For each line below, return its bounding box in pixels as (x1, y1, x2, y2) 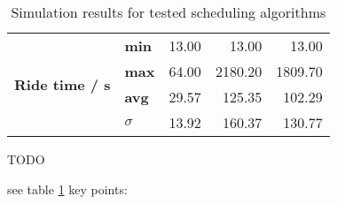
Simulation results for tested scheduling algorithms (11, 2, 326, 22)
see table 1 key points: (7, 179, 128, 198)
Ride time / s (14, 73, 111, 94)
